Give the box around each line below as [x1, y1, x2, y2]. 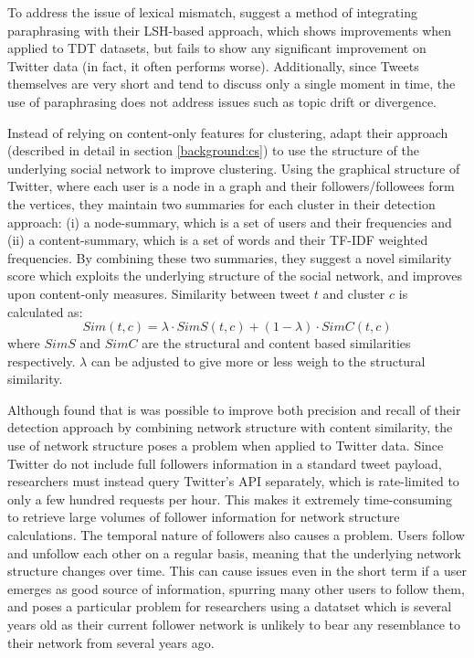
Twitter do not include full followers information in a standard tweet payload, [7, 453, 442, 472]
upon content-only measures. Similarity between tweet [7, 283, 311, 302]
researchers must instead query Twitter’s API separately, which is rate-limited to [7, 472, 459, 491]
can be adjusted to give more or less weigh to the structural [90, 351, 426, 370]
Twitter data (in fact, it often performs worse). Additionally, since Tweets [7, 56, 419, 75]
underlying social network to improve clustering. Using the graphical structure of [7, 158, 460, 177]
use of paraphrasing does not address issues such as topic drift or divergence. [7, 91, 437, 111]
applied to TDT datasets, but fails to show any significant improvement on [7, 38, 427, 58]
